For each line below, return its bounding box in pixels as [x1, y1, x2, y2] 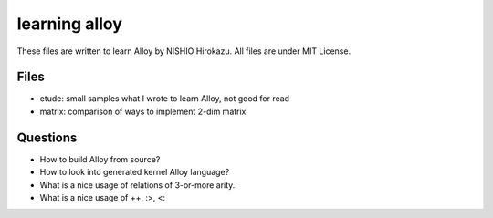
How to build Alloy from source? [39, 153, 161, 164]
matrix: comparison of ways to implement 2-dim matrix [39, 106, 246, 117]
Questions [16, 130, 78, 145]
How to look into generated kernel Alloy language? [39, 167, 230, 178]
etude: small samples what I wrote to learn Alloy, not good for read [39, 93, 290, 104]
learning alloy [16, 14, 123, 34]
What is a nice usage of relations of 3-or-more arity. [39, 179, 236, 191]
